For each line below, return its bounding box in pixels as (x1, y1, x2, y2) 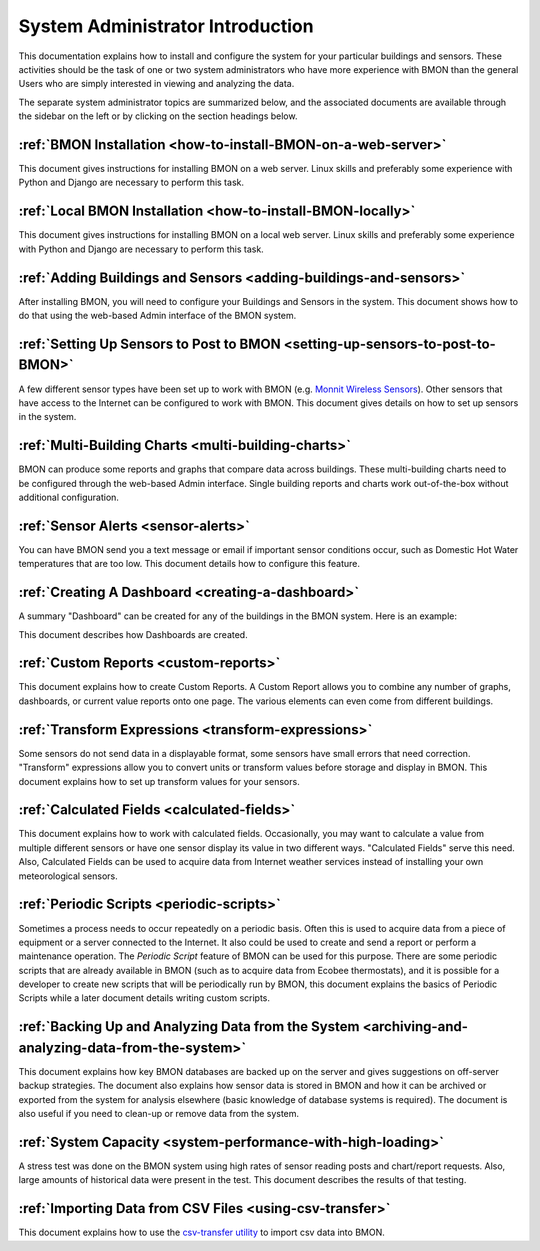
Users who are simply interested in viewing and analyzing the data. (18, 78, 295, 90)
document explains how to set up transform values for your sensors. (18, 775, 300, 787)
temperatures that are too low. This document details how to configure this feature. (18, 558, 360, 570)
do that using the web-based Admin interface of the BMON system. (18, 310, 297, 321)
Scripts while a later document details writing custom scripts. (18, 992, 270, 1004)
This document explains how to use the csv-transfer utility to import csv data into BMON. (18, 1226, 385, 1239)
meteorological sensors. (18, 870, 119, 882)
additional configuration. (18, 491, 120, 503)
